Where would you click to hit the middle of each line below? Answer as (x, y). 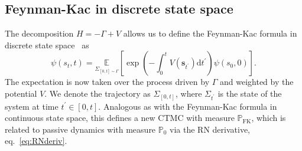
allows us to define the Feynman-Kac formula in (210, 33)
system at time (32, 106)
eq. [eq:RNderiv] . (36, 141)
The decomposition (39, 33)
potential (21, 93)
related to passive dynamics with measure (80, 129)
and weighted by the (256, 82)
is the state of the (250, 93)
